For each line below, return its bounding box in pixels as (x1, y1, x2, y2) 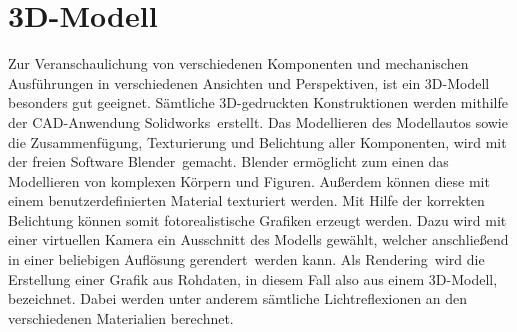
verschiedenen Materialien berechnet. (8, 307, 234, 328)
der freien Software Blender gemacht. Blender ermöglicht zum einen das (8, 151, 449, 172)
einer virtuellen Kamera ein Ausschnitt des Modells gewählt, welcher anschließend (8, 229, 509, 250)
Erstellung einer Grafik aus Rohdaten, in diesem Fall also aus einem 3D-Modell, (8, 268, 498, 289)
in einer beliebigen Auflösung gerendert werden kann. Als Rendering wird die (8, 249, 485, 270)
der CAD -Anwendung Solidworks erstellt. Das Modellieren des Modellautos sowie (8, 111, 508, 132)
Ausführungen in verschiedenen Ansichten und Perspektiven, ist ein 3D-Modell (8, 72, 490, 93)
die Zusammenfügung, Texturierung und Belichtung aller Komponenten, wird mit (8, 131, 507, 152)
